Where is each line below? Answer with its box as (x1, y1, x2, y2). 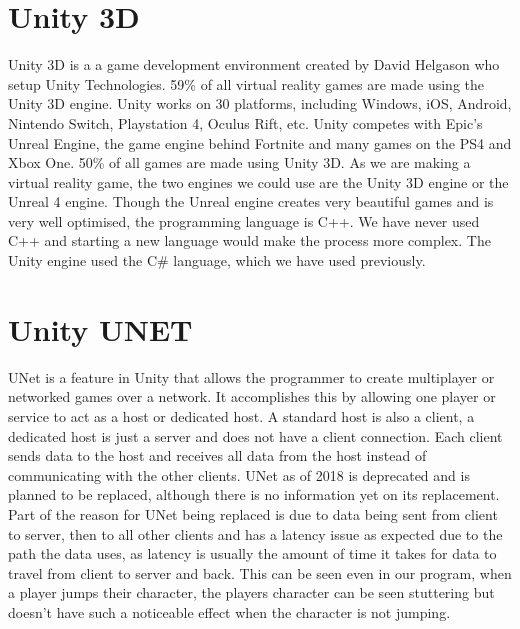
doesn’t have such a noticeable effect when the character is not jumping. (8, 601, 451, 622)
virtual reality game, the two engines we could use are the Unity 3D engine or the (8, 171, 509, 192)
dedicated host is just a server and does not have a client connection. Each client (8, 425, 503, 446)
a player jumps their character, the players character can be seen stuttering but (8, 582, 495, 603)
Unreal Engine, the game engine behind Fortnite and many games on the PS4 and (8, 132, 512, 153)
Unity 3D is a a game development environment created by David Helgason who (8, 54, 500, 75)
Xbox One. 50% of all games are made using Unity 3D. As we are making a (8, 152, 471, 173)
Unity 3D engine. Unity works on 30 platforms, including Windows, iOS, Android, (8, 93, 512, 114)
